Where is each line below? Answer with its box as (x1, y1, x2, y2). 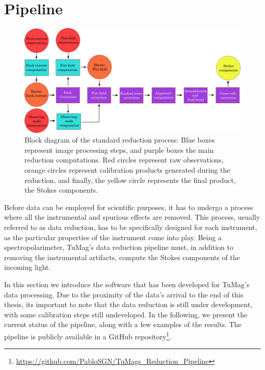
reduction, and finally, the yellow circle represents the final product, (24, 174, 236, 185)
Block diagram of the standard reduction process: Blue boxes (24, 134, 215, 145)
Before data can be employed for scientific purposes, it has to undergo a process (4, 201, 253, 212)
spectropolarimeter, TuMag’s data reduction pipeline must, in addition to (4, 242, 234, 252)
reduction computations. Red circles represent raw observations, (24, 154, 224, 165)
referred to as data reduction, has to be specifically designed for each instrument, (4, 222, 257, 233)
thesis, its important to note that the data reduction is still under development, (4, 299, 253, 310)
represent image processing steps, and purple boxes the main (24, 144, 214, 155)
